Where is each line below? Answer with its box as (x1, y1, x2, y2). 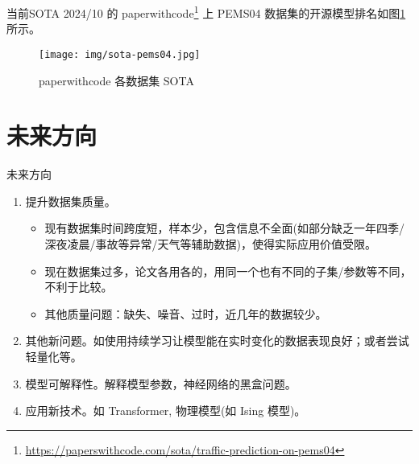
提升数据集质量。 (25, 192, 116, 209)
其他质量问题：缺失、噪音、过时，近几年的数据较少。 (44, 305, 327, 322)
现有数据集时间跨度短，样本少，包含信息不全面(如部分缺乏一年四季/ (44, 220, 405, 236)
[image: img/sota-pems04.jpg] (39, 48, 201, 60)
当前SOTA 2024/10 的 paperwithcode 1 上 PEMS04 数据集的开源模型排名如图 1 (6, 2, 406, 21)
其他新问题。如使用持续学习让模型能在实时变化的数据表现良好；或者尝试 (25, 332, 409, 349)
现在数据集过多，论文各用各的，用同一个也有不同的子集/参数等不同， (44, 262, 412, 279)
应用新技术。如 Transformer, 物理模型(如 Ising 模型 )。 (25, 402, 306, 419)
